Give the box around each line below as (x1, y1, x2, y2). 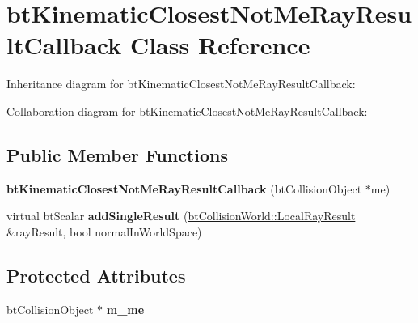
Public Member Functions (6, 142, 228, 167)
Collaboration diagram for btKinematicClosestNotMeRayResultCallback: (6, 102, 368, 119)
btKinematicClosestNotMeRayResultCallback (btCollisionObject (6, 180, 362, 197)
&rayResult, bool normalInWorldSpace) (6, 223, 202, 240)
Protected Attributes (6, 262, 186, 287)
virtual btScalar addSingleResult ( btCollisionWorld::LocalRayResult (6, 207, 356, 224)
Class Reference (129, 28, 310, 62)
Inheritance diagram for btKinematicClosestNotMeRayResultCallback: (6, 75, 356, 92)
